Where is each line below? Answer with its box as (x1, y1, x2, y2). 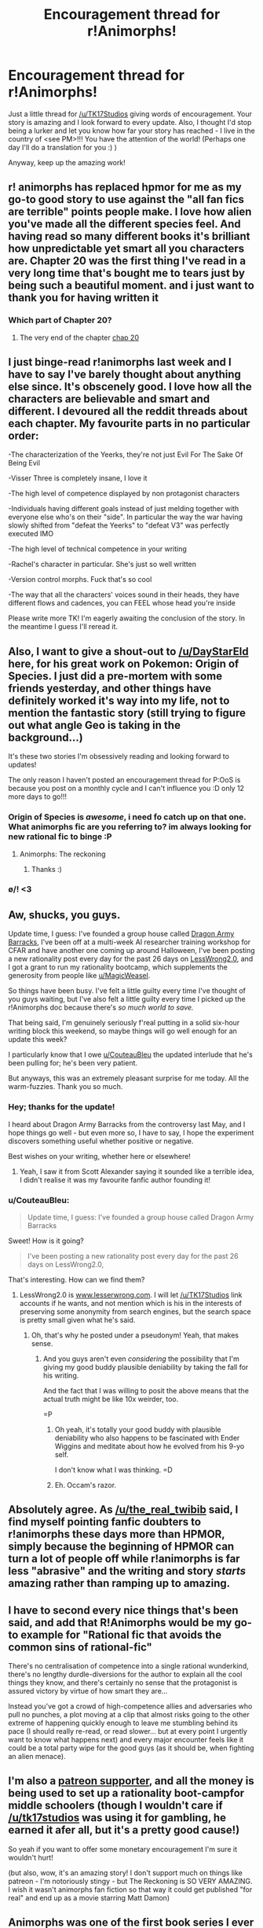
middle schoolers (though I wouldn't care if (8, 1799, 223, 1812)
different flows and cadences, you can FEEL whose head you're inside (8, 598, 236, 608)
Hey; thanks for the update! (8, 1102, 115, 1113)
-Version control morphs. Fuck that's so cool (8, 575, 152, 584)
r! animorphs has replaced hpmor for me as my (8, 181, 242, 194)
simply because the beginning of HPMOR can (8, 1540, 235, 1554)
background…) (8, 730, 84, 744)
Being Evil (8, 458, 41, 468)
